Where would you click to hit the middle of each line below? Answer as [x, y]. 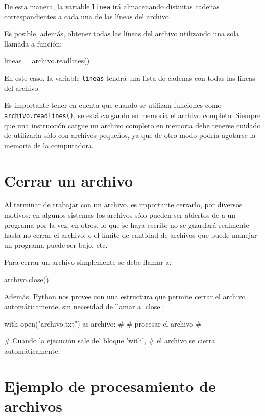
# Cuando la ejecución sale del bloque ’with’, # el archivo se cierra [110, 341]
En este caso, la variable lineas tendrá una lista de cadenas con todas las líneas [130, 78]
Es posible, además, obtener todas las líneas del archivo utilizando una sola [122, 33]
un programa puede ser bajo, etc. [56, 245]
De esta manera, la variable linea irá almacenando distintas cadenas [112, 6]
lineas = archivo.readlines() [47, 61]
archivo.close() [27, 279]
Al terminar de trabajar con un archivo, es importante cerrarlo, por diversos [123, 205]
